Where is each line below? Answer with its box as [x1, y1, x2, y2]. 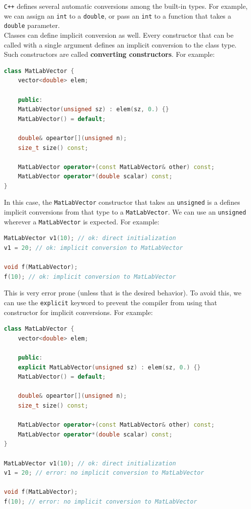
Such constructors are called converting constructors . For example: [4, 49, 215, 59]
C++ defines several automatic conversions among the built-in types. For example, [4, 1, 248, 11]
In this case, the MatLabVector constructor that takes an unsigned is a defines [4, 197, 240, 207]
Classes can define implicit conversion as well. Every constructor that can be [4, 29, 234, 40]
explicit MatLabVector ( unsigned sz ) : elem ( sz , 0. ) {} [18, 364, 201, 371]
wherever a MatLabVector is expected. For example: [4, 216, 159, 226]
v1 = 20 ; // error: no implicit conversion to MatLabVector [4, 469, 204, 477]
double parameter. [4, 20, 60, 30]
